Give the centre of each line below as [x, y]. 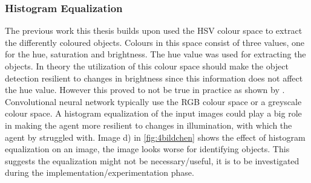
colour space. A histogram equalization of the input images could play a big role [153, 113]
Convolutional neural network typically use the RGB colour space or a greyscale [153, 101]
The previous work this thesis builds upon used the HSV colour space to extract [154, 30]
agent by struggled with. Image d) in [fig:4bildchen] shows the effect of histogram [155, 137]
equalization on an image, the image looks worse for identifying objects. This [147, 149]
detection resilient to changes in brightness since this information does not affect [154, 78]
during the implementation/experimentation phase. [100, 172]
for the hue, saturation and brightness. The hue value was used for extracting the [155, 54]
